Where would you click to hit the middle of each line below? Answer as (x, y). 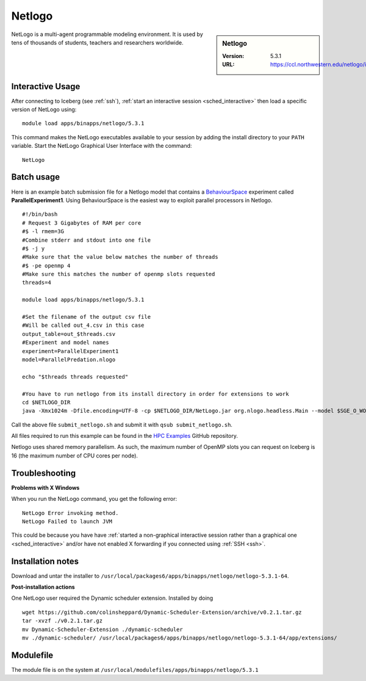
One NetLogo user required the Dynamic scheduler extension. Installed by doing (112, 598)
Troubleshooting (44, 473)
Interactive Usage (46, 86)
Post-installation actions (43, 587)
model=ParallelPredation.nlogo (69, 359)
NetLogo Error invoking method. (70, 513)
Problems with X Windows (45, 487)
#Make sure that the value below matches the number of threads (120, 257)
